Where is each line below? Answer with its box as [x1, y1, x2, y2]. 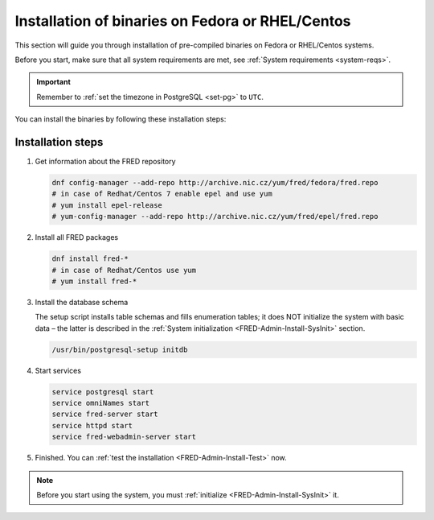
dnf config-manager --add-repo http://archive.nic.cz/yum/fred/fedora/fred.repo [51, 178, 379, 187]
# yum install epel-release [51, 200, 162, 209]
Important [36, 77, 72, 87]
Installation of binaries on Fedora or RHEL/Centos [14, 12, 351, 30]
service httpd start [51, 421, 133, 430]
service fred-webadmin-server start [51, 432, 197, 442]
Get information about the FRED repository [35, 157, 176, 167]
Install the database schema [35, 297, 129, 307]
